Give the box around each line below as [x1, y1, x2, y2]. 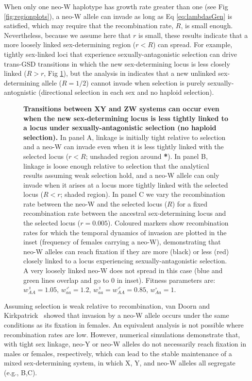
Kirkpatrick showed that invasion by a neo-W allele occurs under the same [4, 310, 229, 320]
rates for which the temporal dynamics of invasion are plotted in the [23, 227, 227, 237]
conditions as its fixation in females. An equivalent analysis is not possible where [4, 320, 244, 329]
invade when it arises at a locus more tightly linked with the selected [23, 179, 228, 190]
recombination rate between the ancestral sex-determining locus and [23, 208, 226, 218]
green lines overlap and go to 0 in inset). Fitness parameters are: [23, 275, 216, 285]
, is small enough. [181, 20, 233, 31]
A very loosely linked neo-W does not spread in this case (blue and [23, 265, 223, 276]
